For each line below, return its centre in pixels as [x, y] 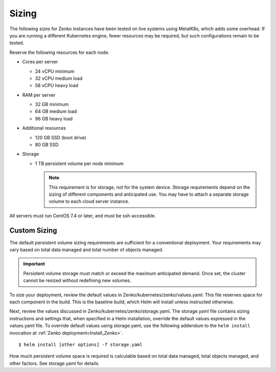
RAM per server [39, 95]
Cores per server [40, 62]
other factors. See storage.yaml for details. [54, 363]
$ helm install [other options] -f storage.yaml [80, 344]
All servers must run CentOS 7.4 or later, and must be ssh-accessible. [83, 216]
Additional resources [44, 128]
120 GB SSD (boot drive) [61, 137]
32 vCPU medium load [59, 78]
